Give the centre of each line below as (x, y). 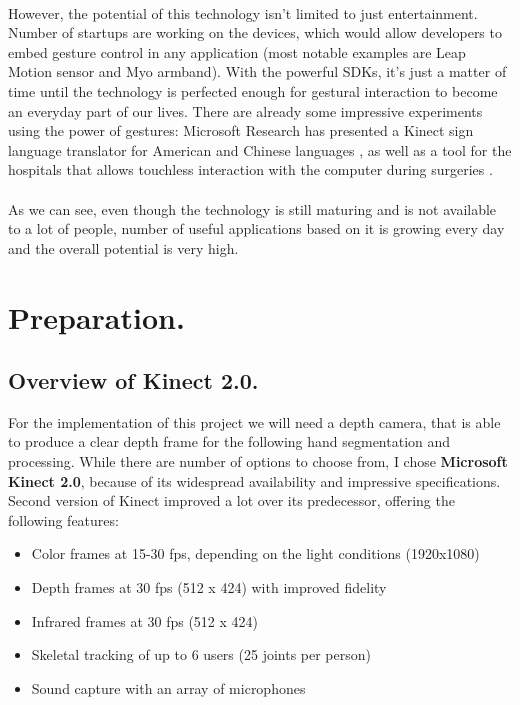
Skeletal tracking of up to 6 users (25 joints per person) (201, 654)
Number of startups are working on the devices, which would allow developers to (255, 32)
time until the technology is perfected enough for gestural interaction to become (253, 90)
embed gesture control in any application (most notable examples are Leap (237, 51)
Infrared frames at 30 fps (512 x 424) (145, 620)
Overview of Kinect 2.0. (133, 380)
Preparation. (96, 316)
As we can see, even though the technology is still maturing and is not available (252, 208)
